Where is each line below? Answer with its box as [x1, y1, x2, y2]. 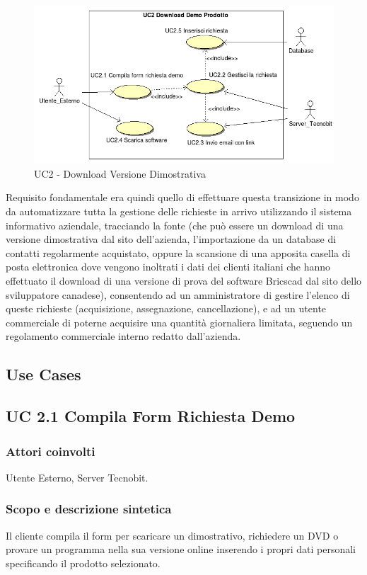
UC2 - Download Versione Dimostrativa [34, 166, 206, 181]
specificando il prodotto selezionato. [6, 555, 161, 570]
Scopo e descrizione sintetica [6, 500, 172, 518]
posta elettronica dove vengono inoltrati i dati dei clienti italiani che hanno [6, 259, 331, 274]
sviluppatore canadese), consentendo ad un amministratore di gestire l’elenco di [6, 287, 350, 302]
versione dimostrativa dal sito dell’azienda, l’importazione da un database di [6, 232, 337, 246]
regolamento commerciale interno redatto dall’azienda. [6, 329, 241, 343]
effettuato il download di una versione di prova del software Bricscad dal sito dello [6, 273, 362, 288]
